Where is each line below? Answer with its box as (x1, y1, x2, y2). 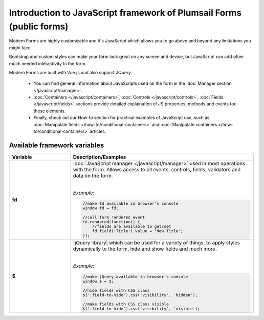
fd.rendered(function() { (82, 219, 140, 224)
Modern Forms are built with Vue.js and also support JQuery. (9, 69, 132, 75)
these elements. (33, 108, 66, 114)
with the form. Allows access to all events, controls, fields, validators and (73, 166, 241, 173)
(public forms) (9, 21, 68, 32)
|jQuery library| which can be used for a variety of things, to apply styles (73, 239, 240, 246)
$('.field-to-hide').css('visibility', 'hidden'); (82, 292, 198, 298)
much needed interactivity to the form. (9, 60, 87, 66)
